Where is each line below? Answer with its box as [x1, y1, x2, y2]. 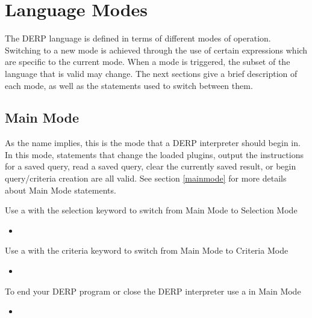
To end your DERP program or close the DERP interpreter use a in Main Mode [5, 284, 301, 297]
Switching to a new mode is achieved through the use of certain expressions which [5, 43, 308, 56]
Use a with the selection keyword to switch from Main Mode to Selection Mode [5, 204, 298, 216]
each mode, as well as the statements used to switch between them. [5, 79, 253, 91]
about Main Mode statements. [5, 183, 116, 196]
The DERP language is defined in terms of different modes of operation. [5, 32, 271, 44]
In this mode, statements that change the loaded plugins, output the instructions [5, 148, 304, 161]
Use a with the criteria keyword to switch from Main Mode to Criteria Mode [5, 244, 289, 257]
